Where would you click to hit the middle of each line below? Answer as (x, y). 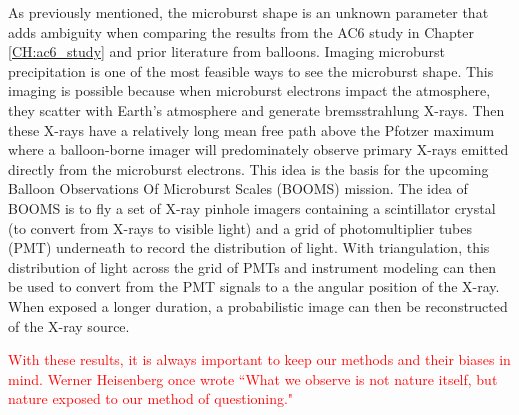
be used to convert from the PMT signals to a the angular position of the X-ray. (254, 286)
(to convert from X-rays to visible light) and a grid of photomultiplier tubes (240, 227)
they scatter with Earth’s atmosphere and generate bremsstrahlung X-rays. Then (256, 109)
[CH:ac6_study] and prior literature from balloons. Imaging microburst (226, 51)
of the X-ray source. (69, 325)
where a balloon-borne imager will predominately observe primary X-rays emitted (258, 149)
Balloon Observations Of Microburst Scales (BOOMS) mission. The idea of (238, 188)
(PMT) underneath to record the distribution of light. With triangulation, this (249, 247)
